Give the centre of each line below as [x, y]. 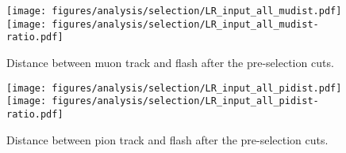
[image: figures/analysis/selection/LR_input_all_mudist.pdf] [174, 11]
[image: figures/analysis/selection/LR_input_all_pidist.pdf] [174, 88]
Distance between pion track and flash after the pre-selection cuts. [167, 139]
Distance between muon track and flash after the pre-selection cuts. [170, 62]
